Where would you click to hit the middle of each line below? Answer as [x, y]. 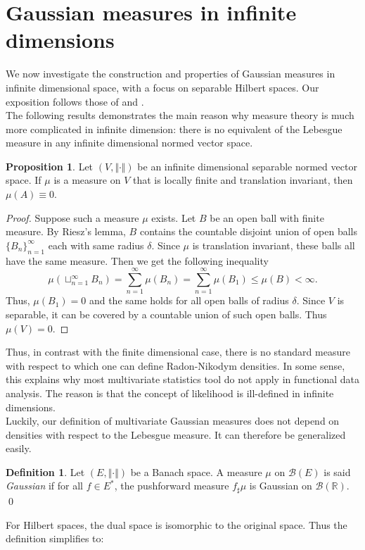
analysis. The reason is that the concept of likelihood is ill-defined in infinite [170, 393]
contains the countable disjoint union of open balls [248, 231]
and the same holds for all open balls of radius [189, 300]
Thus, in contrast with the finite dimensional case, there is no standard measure [178, 352]
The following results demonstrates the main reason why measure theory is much [180, 115]
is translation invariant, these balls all [274, 245]
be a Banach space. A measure [196, 471]
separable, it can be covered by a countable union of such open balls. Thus [166, 314]
